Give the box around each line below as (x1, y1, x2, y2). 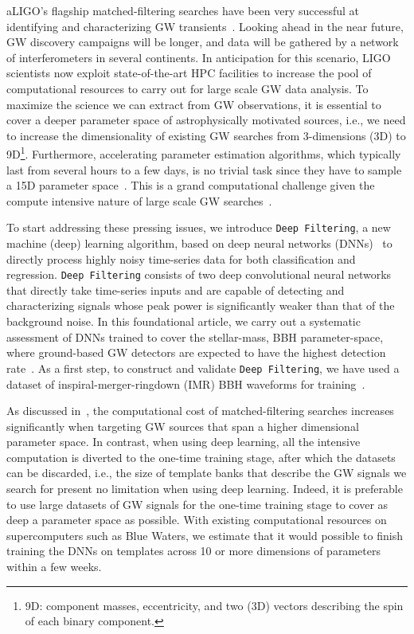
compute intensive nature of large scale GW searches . (6, 192, 272, 209)
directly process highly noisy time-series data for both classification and (6, 250, 356, 267)
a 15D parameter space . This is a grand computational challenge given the (6, 177, 375, 194)
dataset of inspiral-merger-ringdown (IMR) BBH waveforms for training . (6, 375, 365, 392)
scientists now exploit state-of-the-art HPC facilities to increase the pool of (6, 65, 372, 81)
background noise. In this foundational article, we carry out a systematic (6, 313, 361, 330)
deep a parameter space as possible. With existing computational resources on (6, 511, 387, 528)
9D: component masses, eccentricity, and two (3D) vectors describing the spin (25, 597, 404, 613)
